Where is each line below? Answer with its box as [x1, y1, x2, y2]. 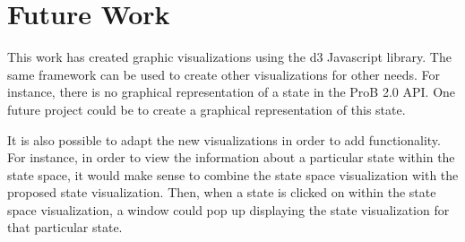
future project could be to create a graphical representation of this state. [7, 99, 406, 118]
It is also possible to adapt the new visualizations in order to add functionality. [7, 130, 441, 149]
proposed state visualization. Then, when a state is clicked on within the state [7, 183, 436, 202]
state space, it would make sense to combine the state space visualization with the [7, 165, 459, 184]
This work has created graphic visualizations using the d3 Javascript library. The [7, 48, 452, 66]
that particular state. [7, 218, 123, 237]
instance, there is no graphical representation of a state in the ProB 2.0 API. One [7, 82, 456, 101]
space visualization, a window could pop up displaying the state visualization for [7, 200, 450, 219]
